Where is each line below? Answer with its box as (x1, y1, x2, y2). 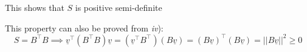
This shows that (5, 1, 64, 13)
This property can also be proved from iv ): (5, 21, 164, 34)
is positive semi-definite (75, 1, 162, 13)
